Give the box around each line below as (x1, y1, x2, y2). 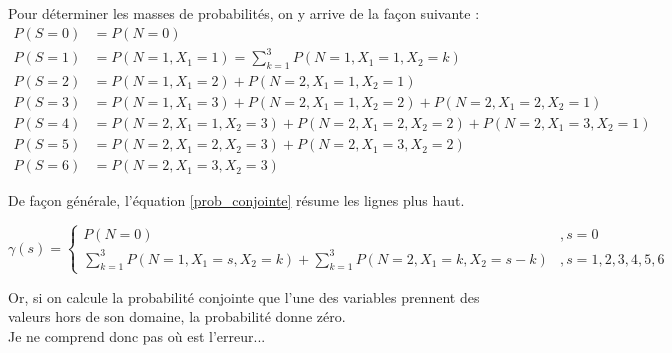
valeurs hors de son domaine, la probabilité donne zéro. (8, 306, 346, 327)
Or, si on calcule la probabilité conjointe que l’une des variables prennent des (8, 286, 480, 307)
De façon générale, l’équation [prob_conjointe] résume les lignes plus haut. (8, 190, 465, 211)
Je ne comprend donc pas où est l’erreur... (8, 325, 266, 346)
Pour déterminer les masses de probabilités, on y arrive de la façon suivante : (8, 3, 480, 23)
